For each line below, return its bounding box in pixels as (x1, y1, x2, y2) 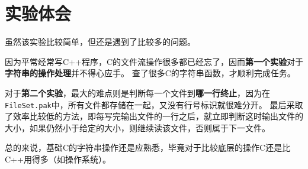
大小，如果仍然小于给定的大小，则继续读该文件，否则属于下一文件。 (5, 121, 270, 134)
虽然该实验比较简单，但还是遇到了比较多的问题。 (5, 35, 195, 48)
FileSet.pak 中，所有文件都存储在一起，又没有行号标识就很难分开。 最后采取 (5, 98, 303, 110)
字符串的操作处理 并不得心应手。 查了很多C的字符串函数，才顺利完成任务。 (5, 67, 296, 79)
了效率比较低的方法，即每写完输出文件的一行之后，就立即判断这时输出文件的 (5, 110, 303, 122)
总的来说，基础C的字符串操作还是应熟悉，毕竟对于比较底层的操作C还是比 (5, 141, 291, 154)
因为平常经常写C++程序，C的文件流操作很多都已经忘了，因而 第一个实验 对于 (5, 55, 303, 67)
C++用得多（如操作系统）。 (5, 152, 111, 165)
